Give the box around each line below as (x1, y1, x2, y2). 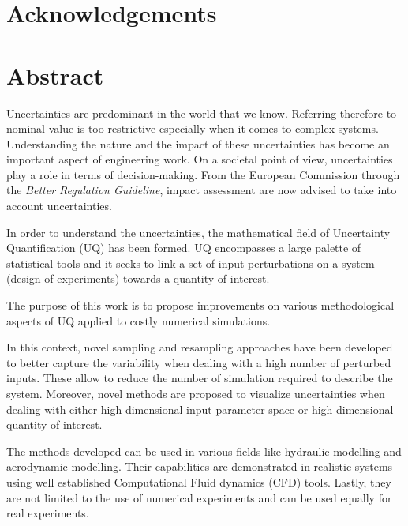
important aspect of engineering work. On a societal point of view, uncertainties (6, 151, 393, 167)
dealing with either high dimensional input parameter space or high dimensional (6, 400, 394, 417)
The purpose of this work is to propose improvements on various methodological (6, 297, 395, 314)
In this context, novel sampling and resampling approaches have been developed (6, 339, 393, 355)
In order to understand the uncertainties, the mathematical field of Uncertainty (6, 224, 391, 240)
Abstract (6, 58, 104, 91)
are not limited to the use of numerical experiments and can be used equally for (6, 489, 392, 505)
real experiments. (6, 505, 89, 521)
